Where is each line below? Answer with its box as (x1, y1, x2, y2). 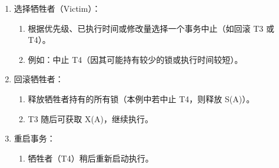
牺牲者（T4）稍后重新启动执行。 (28, 152, 154, 164)
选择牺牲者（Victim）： (14, 2, 101, 14)
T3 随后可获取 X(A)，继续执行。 (28, 112, 153, 125)
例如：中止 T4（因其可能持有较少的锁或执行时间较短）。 (28, 53, 243, 65)
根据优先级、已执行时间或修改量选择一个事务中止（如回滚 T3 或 (28, 22, 275, 34)
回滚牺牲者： (14, 73, 64, 85)
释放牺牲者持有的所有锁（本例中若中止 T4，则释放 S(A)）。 (28, 92, 255, 105)
